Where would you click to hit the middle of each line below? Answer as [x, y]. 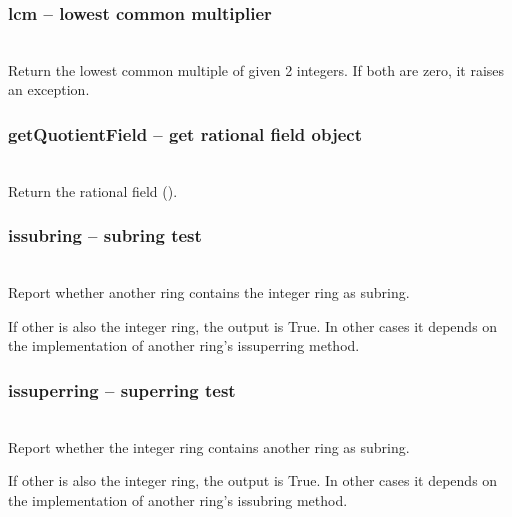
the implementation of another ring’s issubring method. [178, 500]
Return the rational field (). [93, 190]
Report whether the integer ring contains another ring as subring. [209, 446]
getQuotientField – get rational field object [185, 133]
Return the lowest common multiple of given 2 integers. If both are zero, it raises [256, 69]
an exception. [49, 89]
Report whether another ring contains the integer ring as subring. [209, 292]
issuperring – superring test [122, 389]
